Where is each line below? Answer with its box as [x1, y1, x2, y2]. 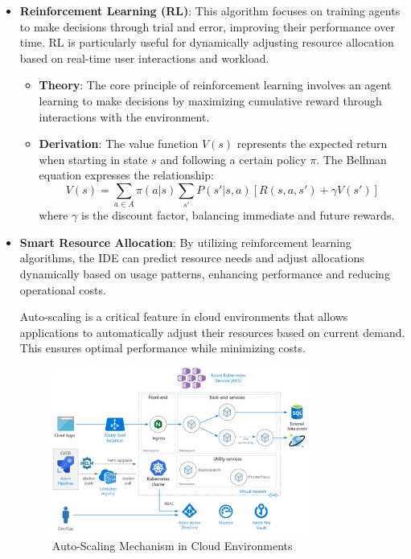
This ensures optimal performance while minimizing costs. [19, 339, 306, 356]
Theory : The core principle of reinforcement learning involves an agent [39, 76, 392, 93]
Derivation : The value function [39, 135, 199, 152]
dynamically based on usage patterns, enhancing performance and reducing [19, 265, 390, 282]
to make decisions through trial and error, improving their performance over [19, 18, 395, 35]
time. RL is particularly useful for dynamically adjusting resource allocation [19, 34, 394, 51]
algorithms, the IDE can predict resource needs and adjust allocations [19, 249, 364, 266]
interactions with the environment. [39, 108, 210, 125]
